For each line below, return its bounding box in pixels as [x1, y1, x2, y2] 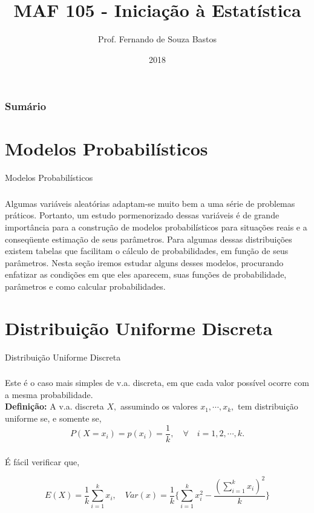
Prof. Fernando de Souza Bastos [97, 33, 217, 45]
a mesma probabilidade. [5, 388, 93, 400]
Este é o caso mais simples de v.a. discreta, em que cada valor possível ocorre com [5, 376, 309, 389]
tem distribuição [237, 400, 298, 413]
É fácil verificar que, [5, 455, 80, 468]
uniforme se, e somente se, [5, 412, 102, 425]
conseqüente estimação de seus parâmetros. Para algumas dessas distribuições [5, 232, 292, 245]
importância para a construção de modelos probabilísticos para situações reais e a [5, 221, 307, 234]
